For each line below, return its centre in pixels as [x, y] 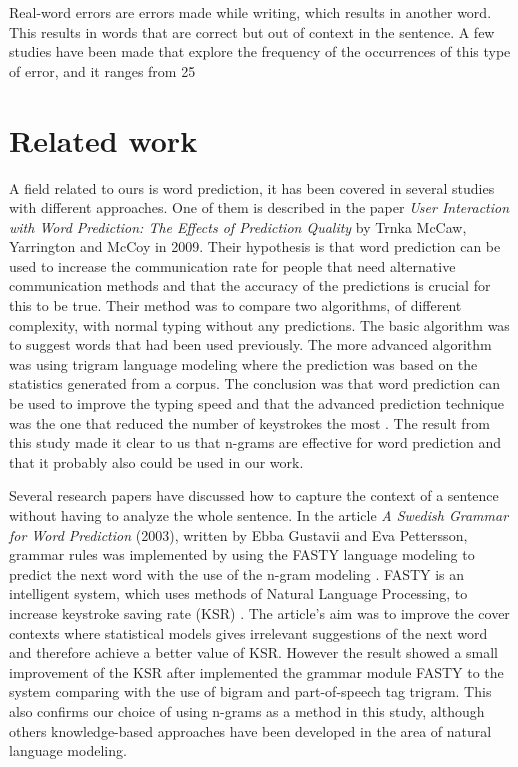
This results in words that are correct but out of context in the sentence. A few [252, 31]
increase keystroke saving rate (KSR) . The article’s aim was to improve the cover [259, 612]
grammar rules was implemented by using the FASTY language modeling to [242, 554]
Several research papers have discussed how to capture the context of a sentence [254, 495]
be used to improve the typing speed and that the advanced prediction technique [256, 403]
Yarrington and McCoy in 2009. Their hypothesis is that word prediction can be [255, 246]
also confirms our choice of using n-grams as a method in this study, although [247, 710]
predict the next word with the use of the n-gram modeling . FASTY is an [237, 573]
